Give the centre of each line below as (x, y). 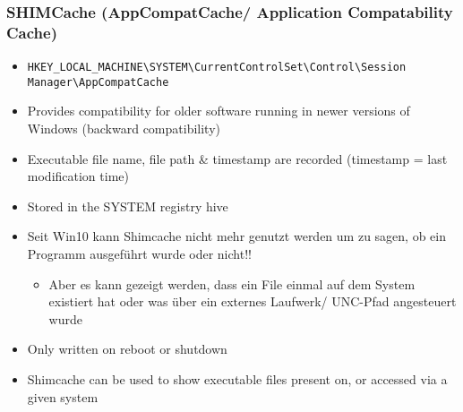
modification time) (78, 176)
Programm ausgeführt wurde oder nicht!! (139, 254)
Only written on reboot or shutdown (127, 349)
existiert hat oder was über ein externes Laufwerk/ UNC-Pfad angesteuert (253, 301)
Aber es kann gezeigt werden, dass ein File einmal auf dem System (232, 283)
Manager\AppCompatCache (98, 82)
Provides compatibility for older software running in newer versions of (219, 111)
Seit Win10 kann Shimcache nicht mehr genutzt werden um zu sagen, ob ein (236, 236)
